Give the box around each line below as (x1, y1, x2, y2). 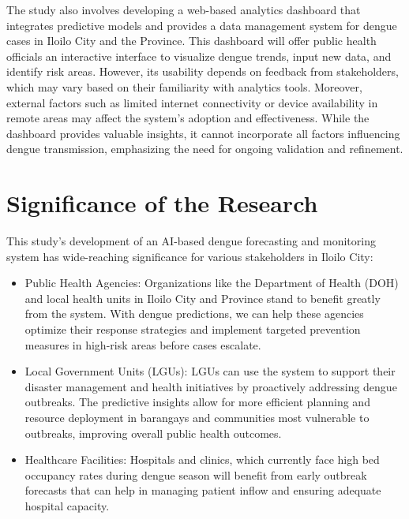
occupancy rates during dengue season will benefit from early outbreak (24, 466, 367, 483)
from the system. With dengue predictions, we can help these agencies (24, 305, 364, 322)
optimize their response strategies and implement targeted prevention (24, 321, 361, 338)
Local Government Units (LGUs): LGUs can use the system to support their (24, 363, 396, 379)
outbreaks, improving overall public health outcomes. (24, 424, 282, 441)
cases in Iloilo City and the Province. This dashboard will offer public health (6, 32, 377, 49)
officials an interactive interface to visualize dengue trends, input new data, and (6, 47, 392, 64)
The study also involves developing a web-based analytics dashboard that (6, 2, 361, 17)
